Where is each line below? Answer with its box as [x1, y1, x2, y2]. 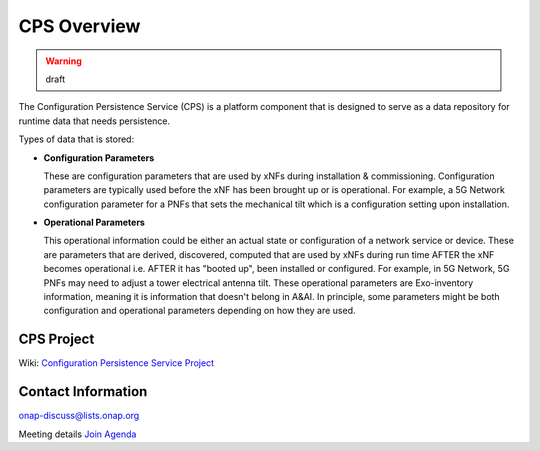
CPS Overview [18, 15, 141, 37]
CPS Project [18, 331, 95, 348]
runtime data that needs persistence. [18, 115, 171, 127]
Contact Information [18, 383, 148, 400]
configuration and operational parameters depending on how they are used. [43, 305, 356, 317]
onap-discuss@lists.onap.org [18, 410, 140, 422]
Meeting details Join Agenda [18, 428, 137, 440]
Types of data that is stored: [18, 133, 135, 145]
